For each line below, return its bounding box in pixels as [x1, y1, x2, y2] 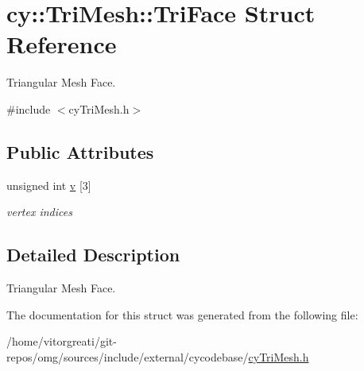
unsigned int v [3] [6, 176, 91, 193]
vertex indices [6, 203, 72, 220]
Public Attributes [6, 139, 154, 164]
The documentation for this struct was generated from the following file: [6, 306, 358, 323]
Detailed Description [6, 242, 180, 267]
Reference [6, 28, 117, 60]
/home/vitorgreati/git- [6, 333, 117, 350]
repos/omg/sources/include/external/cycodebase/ [6, 348, 249, 365]
